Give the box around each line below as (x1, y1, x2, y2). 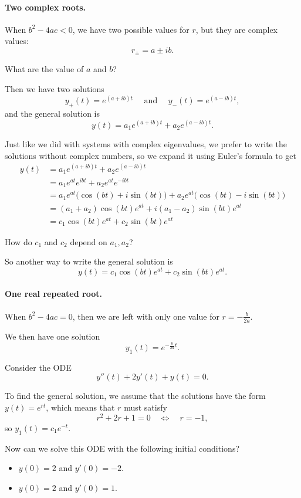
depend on (70, 235, 107, 248)
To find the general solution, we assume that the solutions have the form (5, 389, 266, 402)
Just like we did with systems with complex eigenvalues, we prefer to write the (5, 138, 287, 150)
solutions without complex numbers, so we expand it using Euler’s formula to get (5, 149, 296, 161)
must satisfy (124, 401, 167, 414)
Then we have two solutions (5, 83, 104, 95)
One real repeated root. (5, 287, 102, 300)
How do (5, 235, 32, 248)
